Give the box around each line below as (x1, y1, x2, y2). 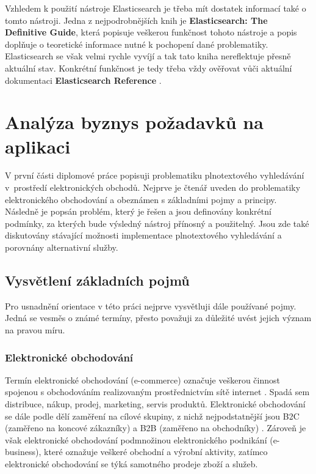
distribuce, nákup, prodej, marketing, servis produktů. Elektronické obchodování (5, 398, 306, 410)
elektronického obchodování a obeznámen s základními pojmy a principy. (5, 193, 277, 206)
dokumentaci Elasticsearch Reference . (5, 73, 162, 86)
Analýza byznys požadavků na (5, 109, 264, 135)
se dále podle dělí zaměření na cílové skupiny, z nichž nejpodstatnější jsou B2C (5, 409, 300, 422)
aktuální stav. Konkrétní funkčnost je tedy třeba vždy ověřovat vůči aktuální (5, 61, 292, 74)
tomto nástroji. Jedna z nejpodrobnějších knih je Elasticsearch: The (5, 13, 268, 26)
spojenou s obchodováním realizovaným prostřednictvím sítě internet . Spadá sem (5, 385, 310, 398)
